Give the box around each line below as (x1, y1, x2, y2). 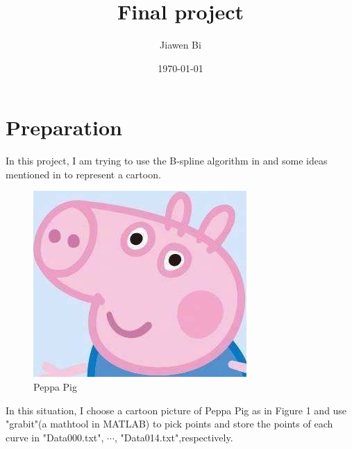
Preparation (6, 113, 122, 142)
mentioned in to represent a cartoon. (6, 167, 161, 181)
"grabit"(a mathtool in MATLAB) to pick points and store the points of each (6, 416, 333, 431)
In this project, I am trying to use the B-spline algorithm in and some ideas (6, 153, 328, 168)
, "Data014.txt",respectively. (114, 430, 233, 444)
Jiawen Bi (160, 37, 201, 52)
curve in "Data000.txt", (6, 430, 104, 444)
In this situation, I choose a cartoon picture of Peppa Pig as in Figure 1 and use (6, 403, 347, 417)
